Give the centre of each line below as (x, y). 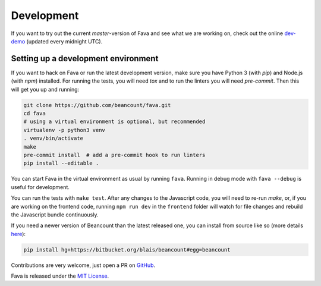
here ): (18, 234)
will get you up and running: (45, 89)
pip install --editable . (61, 163)
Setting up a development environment (85, 59)
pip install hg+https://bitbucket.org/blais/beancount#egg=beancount (127, 249)
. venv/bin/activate (53, 139)
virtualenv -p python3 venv (64, 130)
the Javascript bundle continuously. (55, 215)
